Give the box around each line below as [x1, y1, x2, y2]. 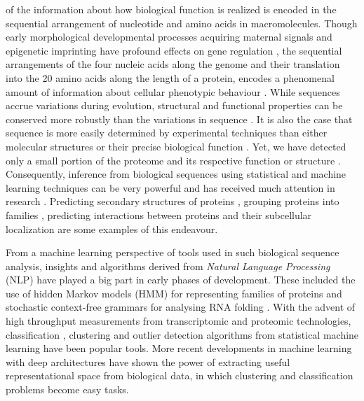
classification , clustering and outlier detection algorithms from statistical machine [6, 327, 359, 342]
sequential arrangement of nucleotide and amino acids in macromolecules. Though [6, 15, 358, 30]
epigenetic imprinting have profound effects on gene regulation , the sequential [6, 43, 342, 57]
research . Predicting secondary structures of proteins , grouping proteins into [6, 194, 339, 209]
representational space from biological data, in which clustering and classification [6, 368, 353, 383]
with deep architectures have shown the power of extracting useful [6, 354, 290, 369]
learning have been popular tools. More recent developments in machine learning [6, 341, 352, 356]
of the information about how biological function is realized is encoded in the [6, 2, 337, 16]
